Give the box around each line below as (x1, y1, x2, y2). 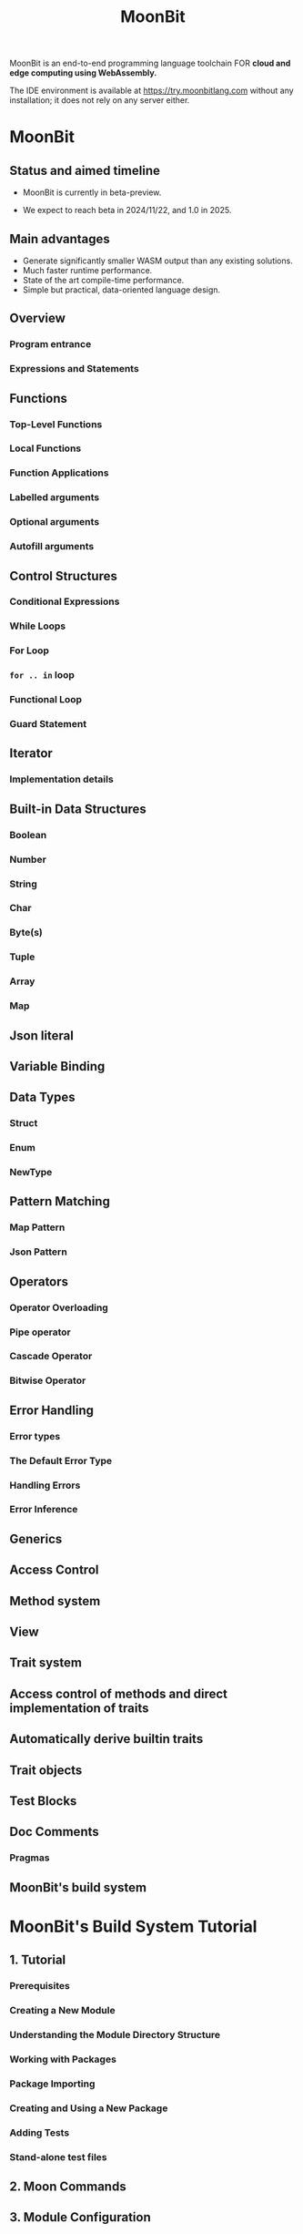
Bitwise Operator (9, 1374, 86, 1387)
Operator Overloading (9, 1301, 109, 1314)
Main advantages (9, 231, 111, 247)
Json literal (9, 1028, 75, 1043)
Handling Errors (9, 1479, 81, 1491)
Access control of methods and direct (9, 1686, 228, 1701)
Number (9, 853, 47, 866)
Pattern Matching (9, 1194, 111, 1209)
